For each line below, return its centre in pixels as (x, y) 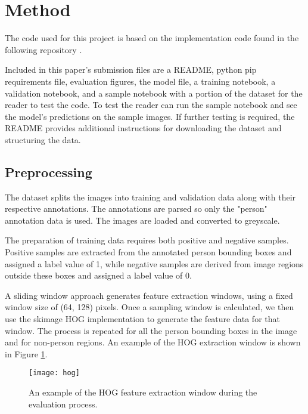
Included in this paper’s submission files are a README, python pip (131, 69)
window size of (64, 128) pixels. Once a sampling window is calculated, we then (150, 307)
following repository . (43, 49)
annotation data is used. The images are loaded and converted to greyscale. (142, 220)
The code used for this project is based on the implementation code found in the (152, 38)
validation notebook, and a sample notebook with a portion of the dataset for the (154, 93)
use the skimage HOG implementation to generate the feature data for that (142, 319)
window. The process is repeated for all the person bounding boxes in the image (151, 330)
